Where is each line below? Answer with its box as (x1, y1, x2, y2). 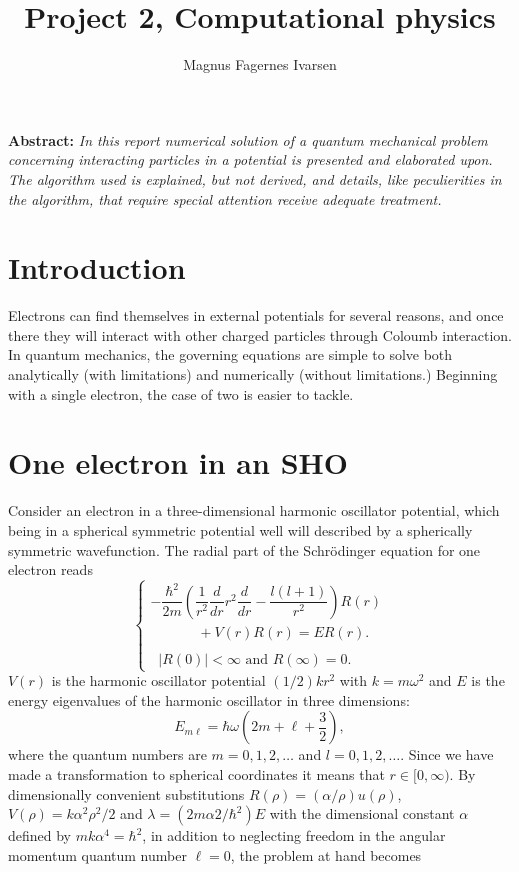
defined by (8, 825, 72, 846)
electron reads (8, 559, 93, 580)
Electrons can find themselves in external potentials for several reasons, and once (8, 305, 504, 326)
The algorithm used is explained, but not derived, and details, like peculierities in (8, 168, 502, 189)
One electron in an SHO (8, 442, 348, 483)
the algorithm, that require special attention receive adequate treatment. (8, 188, 442, 209)
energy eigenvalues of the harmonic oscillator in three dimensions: (8, 689, 410, 710)
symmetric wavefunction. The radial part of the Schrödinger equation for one (8, 539, 481, 560)
